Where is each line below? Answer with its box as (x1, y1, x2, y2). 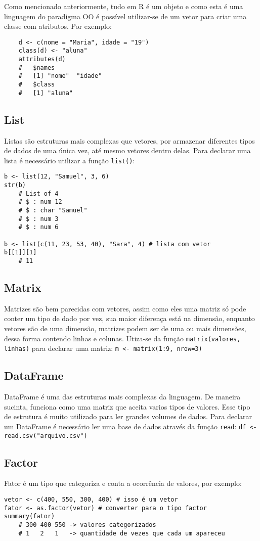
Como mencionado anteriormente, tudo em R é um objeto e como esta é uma (4, 1, 243, 11)
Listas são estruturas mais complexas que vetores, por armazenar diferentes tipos (4, 135, 255, 146)
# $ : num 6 (18, 223, 59, 231)
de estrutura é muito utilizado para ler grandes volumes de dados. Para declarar (4, 411, 252, 422)
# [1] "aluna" (18, 89, 73, 97)
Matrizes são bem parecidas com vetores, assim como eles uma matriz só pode (4, 303, 246, 313)
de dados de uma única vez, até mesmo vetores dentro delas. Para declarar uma (4, 145, 251, 156)
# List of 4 (18, 190, 59, 197)
